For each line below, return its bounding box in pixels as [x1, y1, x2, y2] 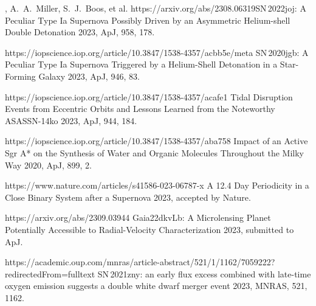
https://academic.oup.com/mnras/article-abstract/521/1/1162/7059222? [5, 256, 275, 268]
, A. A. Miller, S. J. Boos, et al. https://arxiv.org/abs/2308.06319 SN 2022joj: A [5, 2, 306, 14]
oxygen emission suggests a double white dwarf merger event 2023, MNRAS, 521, [5, 279, 307, 292]
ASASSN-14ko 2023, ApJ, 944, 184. [5, 114, 137, 127]
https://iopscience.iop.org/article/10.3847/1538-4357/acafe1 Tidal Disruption [5, 90, 293, 103]
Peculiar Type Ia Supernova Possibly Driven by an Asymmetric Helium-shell [5, 13, 290, 26]
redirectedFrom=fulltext [5, 267, 95, 280]
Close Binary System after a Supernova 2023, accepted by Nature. [5, 190, 251, 203]
